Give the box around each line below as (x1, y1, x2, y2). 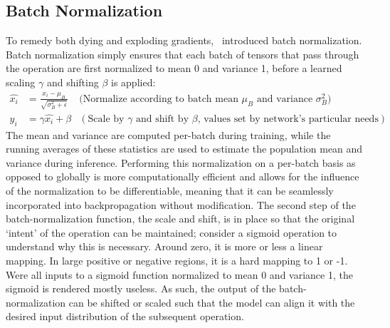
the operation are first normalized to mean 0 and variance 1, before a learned (6, 61, 342, 76)
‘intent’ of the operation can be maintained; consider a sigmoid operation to (6, 225, 337, 240)
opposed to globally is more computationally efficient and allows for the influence (6, 169, 359, 184)
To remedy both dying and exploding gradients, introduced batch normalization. (6, 33, 362, 48)
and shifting (46, 74, 99, 89)
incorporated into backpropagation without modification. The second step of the (6, 197, 356, 212)
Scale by (88, 113, 125, 124)
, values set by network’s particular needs (197, 113, 379, 124)
